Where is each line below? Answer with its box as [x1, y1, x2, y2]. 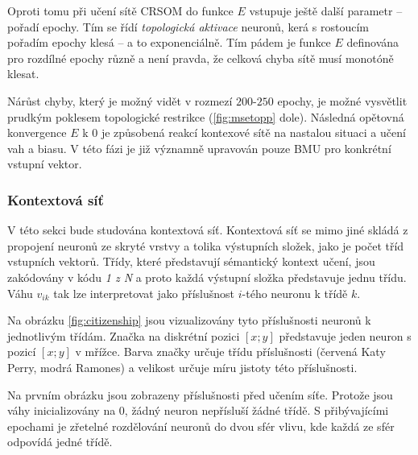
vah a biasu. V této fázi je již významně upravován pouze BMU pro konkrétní [7, 139, 391, 156]
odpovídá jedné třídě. [7, 433, 113, 450]
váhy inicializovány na [7, 402, 116, 419]
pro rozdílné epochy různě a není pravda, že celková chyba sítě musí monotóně [7, 49, 394, 66]
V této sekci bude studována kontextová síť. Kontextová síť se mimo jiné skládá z [7, 221, 408, 238]
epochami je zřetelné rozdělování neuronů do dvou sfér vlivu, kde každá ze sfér [7, 417, 395, 434]
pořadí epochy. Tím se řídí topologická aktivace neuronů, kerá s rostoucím [7, 18, 369, 35]
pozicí [7, 343, 36, 360]
